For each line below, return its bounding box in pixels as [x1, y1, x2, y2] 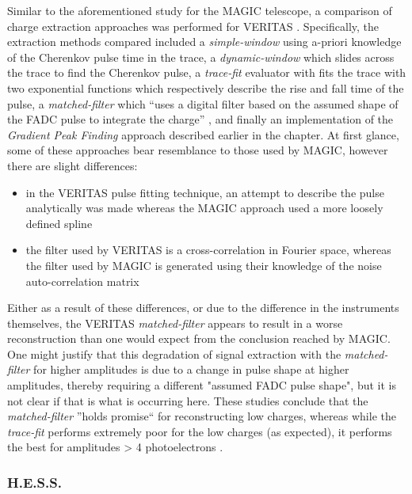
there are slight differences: [7, 157, 138, 173]
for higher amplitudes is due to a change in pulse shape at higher [33, 361, 349, 378]
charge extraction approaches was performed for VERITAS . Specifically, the [7, 17, 380, 34]
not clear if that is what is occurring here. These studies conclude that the [7, 392, 368, 408]
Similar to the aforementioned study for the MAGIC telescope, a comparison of [7, 2, 392, 18]
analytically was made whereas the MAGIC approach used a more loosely [25, 199, 383, 216]
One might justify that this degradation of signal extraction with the [7, 345, 341, 362]
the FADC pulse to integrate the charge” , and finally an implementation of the [7, 111, 394, 127]
